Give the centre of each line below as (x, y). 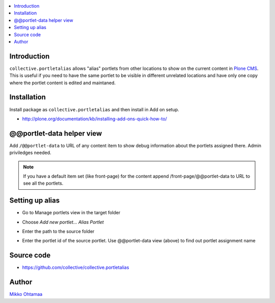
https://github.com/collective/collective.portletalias (76, 267)
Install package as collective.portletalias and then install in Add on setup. (94, 109)
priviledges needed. (30, 153)
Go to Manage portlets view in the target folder (71, 213)
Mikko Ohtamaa (26, 294)
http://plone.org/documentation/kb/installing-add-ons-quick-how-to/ (95, 119)
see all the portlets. (43, 183)
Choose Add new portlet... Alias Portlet (63, 222)
